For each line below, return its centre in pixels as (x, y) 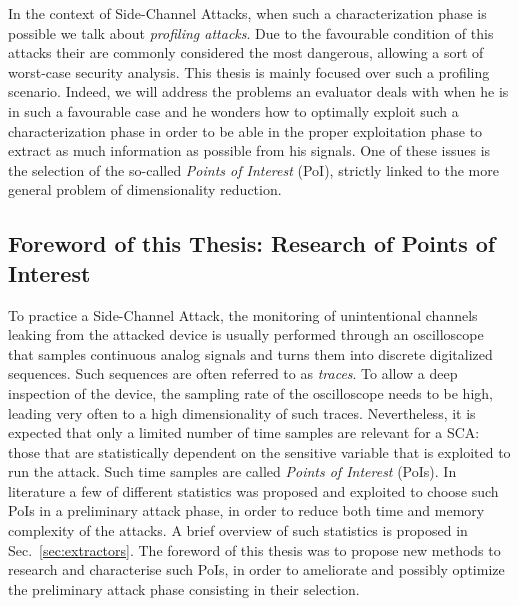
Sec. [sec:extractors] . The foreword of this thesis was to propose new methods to (254, 549)
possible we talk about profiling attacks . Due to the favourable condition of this (251, 32)
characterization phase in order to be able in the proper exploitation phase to (245, 130)
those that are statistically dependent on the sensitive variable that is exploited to (259, 451)
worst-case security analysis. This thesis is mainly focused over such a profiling (249, 71)
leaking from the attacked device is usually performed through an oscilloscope (246, 334)
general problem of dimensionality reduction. (145, 189)
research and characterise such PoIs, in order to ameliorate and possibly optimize (256, 569)
